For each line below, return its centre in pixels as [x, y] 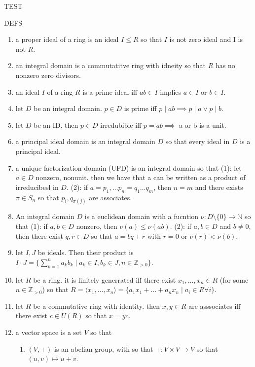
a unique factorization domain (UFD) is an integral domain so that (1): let [128, 167]
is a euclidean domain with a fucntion [142, 216]
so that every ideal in [198, 141]
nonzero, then [97, 226]
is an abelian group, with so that [104, 349]
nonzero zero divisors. [48, 75]
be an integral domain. [68, 108]
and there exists [219, 187]
